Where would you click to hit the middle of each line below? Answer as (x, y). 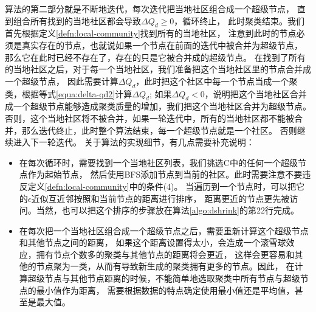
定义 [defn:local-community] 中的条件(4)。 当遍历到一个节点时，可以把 (162, 186)
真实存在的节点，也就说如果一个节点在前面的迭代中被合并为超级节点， (162, 45)
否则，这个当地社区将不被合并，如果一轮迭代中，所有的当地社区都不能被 (149, 118)
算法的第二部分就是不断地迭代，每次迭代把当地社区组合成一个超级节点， (149, 9)
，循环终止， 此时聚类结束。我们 (239, 20)
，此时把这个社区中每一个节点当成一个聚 (217, 81)
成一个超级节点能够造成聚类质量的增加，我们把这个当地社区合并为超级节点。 (158, 106)
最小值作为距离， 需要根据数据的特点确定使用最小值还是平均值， (165, 290)
